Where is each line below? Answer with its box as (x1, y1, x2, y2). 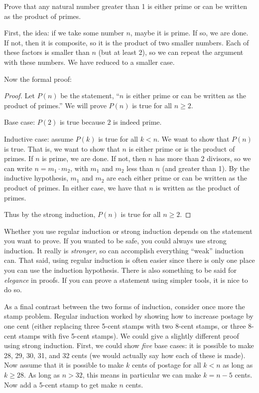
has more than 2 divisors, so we (154, 153, 251, 164)
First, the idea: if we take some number (4, 27, 124, 38)
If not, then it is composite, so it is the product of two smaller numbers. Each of (4, 37, 249, 47)
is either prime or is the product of (129, 143, 235, 154)
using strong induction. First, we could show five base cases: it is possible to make (4, 340, 254, 351)
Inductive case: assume (4, 133, 74, 144)
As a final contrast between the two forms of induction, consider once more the (4, 301, 245, 311)
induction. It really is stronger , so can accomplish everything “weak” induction (4, 245, 244, 255)
